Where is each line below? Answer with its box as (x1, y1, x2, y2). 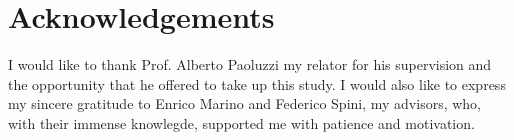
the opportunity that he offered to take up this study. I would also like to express (8, 73, 506, 94)
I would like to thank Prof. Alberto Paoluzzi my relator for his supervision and (8, 54, 492, 75)
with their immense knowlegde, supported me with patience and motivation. (8, 112, 475, 133)
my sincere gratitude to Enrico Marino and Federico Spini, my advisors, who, (8, 93, 482, 114)
